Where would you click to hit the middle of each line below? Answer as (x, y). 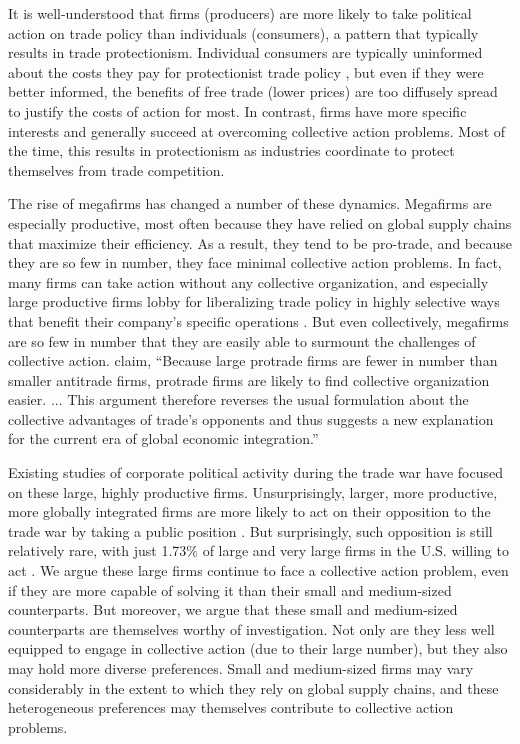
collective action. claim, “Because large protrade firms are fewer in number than (253, 360)
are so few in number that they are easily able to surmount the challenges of (242, 340)
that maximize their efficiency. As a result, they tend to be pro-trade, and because (260, 242)
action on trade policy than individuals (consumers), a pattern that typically (243, 32)
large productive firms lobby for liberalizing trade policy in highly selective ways (254, 301)
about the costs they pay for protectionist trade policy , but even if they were (246, 71)
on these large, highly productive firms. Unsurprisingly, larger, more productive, (253, 491)
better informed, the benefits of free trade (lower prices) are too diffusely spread (253, 91)
